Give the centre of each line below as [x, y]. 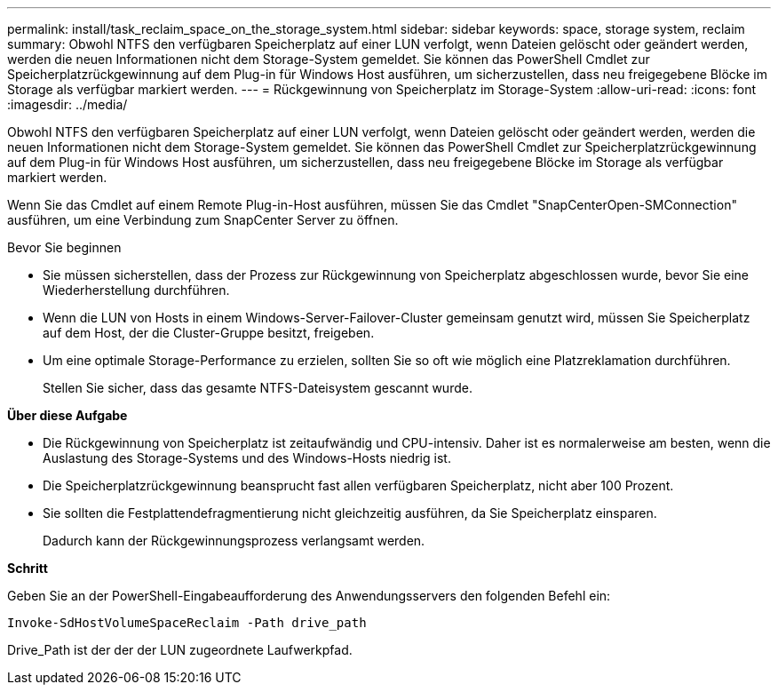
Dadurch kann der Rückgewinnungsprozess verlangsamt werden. [234, 541]
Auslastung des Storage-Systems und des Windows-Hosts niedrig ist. [247, 458]
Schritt [28, 568]
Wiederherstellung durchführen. [136, 290]
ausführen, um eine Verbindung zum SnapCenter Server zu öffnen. [203, 220]
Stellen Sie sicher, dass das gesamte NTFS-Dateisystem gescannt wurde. [258, 388]
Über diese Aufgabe [67, 415]
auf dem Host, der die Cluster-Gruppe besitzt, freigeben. [209, 333]
